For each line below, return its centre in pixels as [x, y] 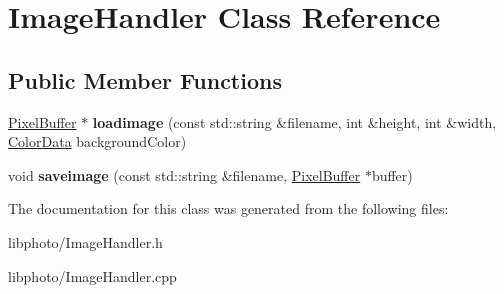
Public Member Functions [145, 79]
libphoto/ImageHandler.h [85, 241]
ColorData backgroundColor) [97, 141]
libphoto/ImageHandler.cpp [92, 275]
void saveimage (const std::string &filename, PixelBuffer [184, 174]
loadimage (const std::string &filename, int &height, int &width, [294, 121]
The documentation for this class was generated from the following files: [228, 208]
